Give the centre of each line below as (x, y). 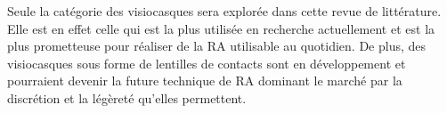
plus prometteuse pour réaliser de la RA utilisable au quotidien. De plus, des (217, 46)
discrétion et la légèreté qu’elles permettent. (127, 97)
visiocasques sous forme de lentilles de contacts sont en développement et (207, 63)
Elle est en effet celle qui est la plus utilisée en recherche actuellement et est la (221, 28)
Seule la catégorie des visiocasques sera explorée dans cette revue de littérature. (224, 11)
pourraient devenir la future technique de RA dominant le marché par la (205, 81)
